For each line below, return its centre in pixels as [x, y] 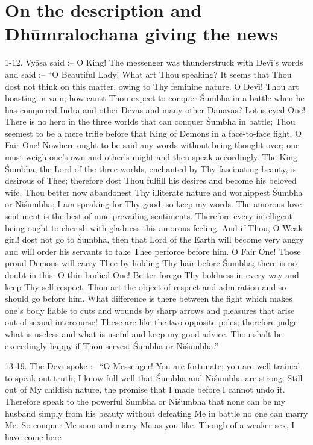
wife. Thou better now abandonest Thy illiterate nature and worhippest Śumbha [154, 192]
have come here [33, 436]
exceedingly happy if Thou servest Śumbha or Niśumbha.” [112, 345]
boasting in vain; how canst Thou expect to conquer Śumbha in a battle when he [155, 98]
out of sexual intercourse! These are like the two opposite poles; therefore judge [151, 322]
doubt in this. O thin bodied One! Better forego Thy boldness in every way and [152, 275]
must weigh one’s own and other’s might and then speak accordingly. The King [151, 157]
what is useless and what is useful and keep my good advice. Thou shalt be [144, 333]
